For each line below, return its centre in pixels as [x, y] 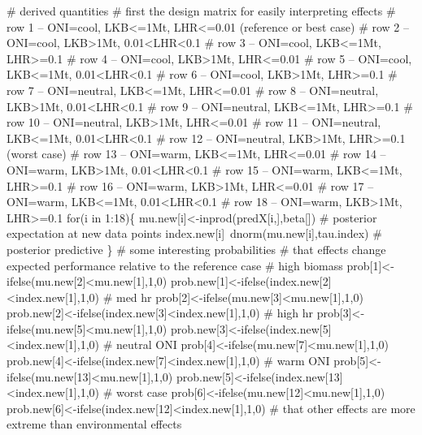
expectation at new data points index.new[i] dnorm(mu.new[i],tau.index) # [194, 233]
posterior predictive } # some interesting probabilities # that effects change [196, 249]
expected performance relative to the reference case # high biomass [175, 265]
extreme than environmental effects [94, 424]
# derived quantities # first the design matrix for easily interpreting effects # [201, 11]
